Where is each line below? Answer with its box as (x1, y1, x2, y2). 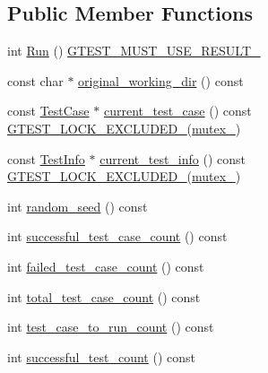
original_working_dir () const (78, 71, 244, 90)
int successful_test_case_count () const (7, 227, 228, 246)
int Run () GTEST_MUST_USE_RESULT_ (7, 41, 261, 60)
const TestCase (7, 101, 90, 120)
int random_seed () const (7, 196, 148, 215)
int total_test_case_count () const (7, 287, 201, 306)
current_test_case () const (103, 101, 252, 120)
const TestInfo (7, 149, 85, 168)
